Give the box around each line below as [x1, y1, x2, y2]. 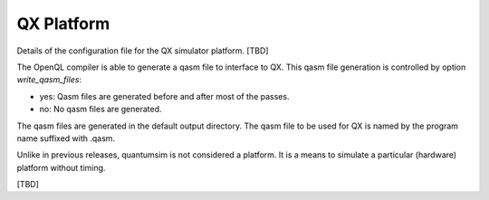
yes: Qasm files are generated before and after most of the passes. [39, 90, 290, 101]
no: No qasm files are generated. [39, 104, 162, 115]
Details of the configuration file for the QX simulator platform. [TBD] [16, 45, 269, 56]
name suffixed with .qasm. [16, 132, 116, 144]
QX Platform [16, 14, 110, 33]
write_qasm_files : [16, 74, 81, 85]
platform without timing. [16, 162, 106, 173]
